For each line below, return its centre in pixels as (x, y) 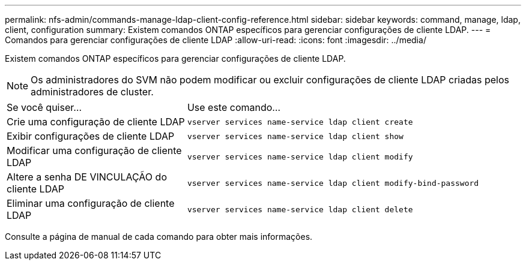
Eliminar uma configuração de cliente (91, 203)
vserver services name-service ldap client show (295, 136)
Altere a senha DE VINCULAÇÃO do (87, 177)
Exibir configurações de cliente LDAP (91, 136)
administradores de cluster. (92, 92)
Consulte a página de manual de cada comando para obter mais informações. (159, 237)
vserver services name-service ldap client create (300, 122)
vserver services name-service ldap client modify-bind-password (333, 183)
